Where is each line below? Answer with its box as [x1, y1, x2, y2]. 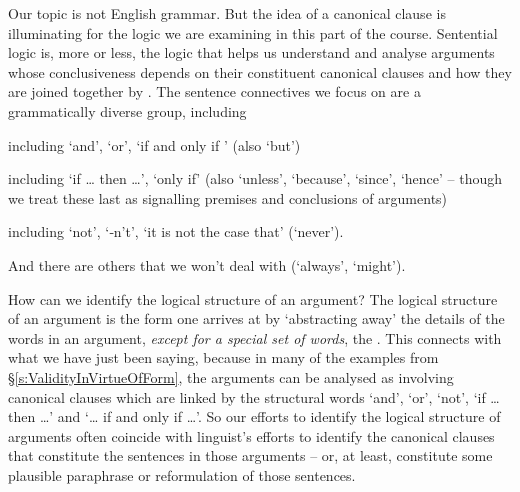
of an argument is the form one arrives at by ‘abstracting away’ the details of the [8, 308, 505, 329]
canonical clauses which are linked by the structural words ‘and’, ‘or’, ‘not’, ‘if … [8, 386, 500, 407]
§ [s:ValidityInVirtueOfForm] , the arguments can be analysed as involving [8, 366, 454, 387]
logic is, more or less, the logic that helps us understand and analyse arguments [8, 42, 495, 63]
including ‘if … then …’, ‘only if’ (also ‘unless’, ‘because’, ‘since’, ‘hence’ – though [8, 168, 503, 189]
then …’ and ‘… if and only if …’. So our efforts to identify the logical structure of [8, 406, 501, 427]
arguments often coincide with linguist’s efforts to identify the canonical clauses [8, 425, 495, 446]
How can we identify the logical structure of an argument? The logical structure [8, 288, 498, 309]
